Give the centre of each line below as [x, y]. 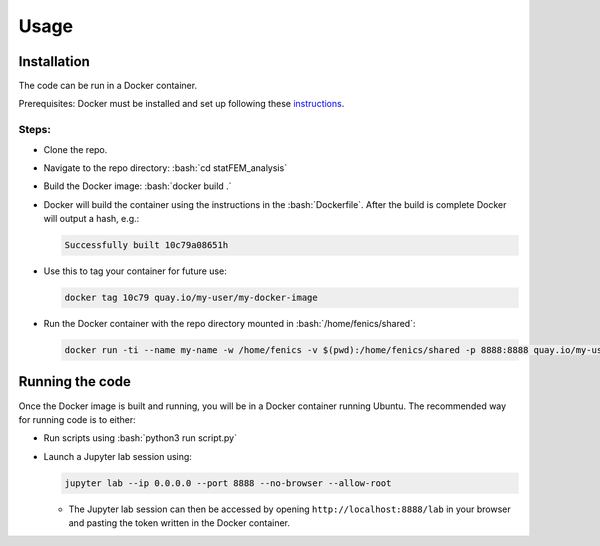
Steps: [35, 130]
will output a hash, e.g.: [91, 219]
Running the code [75, 381]
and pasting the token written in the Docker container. [179, 523]
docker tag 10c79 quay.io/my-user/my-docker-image [191, 298]
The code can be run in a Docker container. [108, 86]
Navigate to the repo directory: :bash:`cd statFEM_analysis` [165, 167]
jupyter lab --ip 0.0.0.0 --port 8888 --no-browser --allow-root [228, 483]
